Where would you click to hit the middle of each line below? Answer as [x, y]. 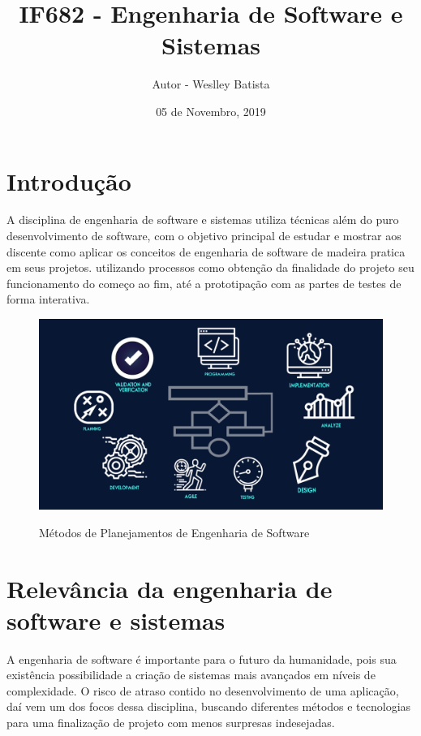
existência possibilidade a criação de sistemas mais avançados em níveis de [191, 675]
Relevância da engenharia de [170, 588]
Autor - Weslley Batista [211, 84]
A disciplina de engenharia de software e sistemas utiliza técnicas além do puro [203, 220]
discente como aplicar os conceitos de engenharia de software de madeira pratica [206, 251]
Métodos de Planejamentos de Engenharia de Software [174, 532]
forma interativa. [48, 299]
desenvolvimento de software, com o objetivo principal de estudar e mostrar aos [204, 236]
